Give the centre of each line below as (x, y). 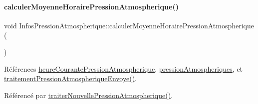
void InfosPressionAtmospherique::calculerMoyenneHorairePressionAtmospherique (129, 25)
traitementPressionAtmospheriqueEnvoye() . (70, 78)
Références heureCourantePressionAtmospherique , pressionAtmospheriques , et (124, 68)
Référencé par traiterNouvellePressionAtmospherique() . (89, 95)
